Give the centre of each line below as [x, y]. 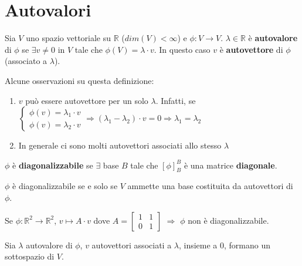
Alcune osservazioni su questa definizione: [79, 80]
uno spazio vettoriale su [69, 38]
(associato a [26, 61]
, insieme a [198, 245]
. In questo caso [182, 49]
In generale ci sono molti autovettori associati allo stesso [120, 145]
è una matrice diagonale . [230, 165]
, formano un [247, 245]
